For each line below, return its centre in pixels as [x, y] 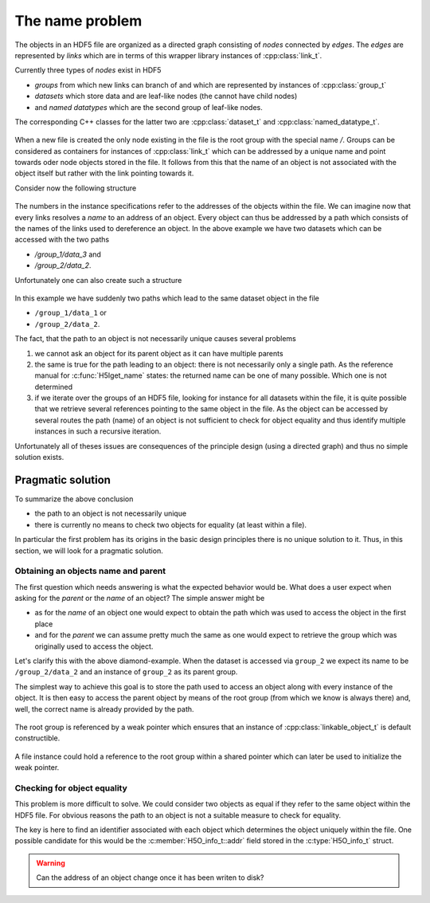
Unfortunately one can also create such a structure [98, 280]
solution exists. [39, 457]
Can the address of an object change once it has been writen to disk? [150, 877]
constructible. [37, 738]
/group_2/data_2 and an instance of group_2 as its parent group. [126, 672]
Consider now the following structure [76, 188]
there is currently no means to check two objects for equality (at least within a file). [170, 524]
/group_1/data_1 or [71, 313]
